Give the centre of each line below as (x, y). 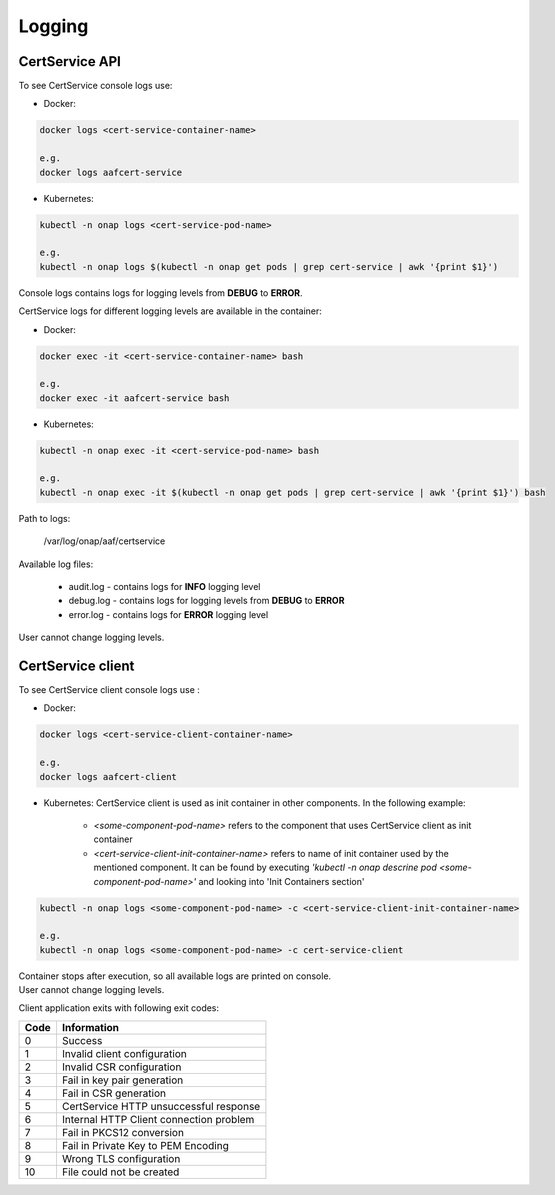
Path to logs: (44, 518)
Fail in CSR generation (114, 1093)
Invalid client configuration (124, 1053)
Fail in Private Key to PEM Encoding (145, 1145)
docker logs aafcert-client (108, 776)
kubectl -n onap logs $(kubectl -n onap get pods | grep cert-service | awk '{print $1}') (269, 266)
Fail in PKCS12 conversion (123, 1132)
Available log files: (56, 564)
